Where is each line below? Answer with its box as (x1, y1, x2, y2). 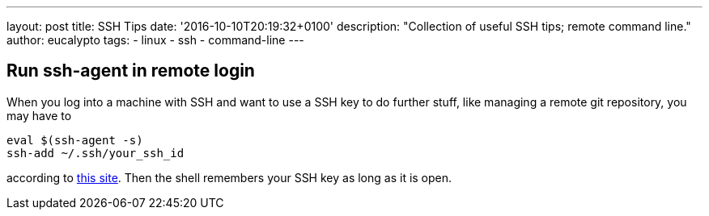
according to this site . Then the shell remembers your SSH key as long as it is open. (6, 170, 452, 185)
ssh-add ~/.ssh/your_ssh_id (6, 146, 185, 160)
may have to (6, 108, 72, 123)
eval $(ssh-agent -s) (6, 133, 143, 147)
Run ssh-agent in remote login (6, 60, 255, 81)
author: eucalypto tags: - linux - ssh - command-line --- (6, 33, 304, 47)
